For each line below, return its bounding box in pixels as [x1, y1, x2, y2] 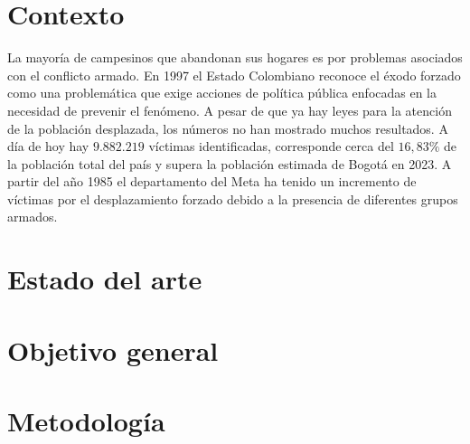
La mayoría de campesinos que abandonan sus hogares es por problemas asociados [7, 48, 463, 67]
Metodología [7, 402, 165, 439]
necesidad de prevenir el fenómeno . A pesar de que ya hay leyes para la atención [7, 100, 452, 119]
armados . [7, 207, 58, 226]
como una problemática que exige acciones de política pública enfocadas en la [7, 83, 437, 102]
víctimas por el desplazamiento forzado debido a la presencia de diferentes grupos [7, 189, 458, 208]
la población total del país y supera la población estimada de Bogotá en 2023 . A [7, 154, 452, 173]
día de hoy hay [7, 137, 89, 156]
